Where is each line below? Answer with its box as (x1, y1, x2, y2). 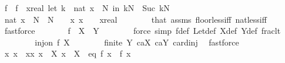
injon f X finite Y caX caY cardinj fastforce (35, 36, 239, 48)
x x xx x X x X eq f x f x (4, 47, 131, 60)
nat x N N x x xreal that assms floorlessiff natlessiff (4, 13, 267, 25)
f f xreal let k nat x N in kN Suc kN (4, 2, 170, 13)
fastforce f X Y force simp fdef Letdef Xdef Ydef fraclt (4, 24, 281, 37)
